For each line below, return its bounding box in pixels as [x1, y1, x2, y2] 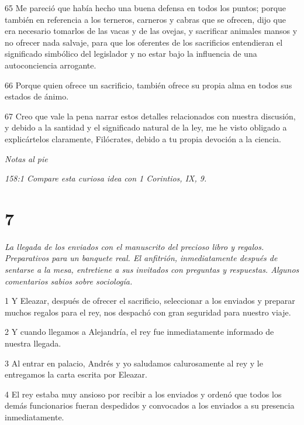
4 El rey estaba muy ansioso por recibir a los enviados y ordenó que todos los [5, 388, 282, 400]
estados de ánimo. [5, 90, 69, 102]
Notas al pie [5, 152, 48, 164]
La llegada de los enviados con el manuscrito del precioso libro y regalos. [5, 240, 264, 252]
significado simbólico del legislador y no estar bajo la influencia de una [5, 47, 257, 60]
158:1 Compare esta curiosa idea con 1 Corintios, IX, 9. [5, 172, 207, 184]
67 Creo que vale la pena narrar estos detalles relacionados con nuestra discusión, [5, 109, 296, 122]
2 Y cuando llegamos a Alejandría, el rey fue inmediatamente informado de [5, 325, 274, 338]
